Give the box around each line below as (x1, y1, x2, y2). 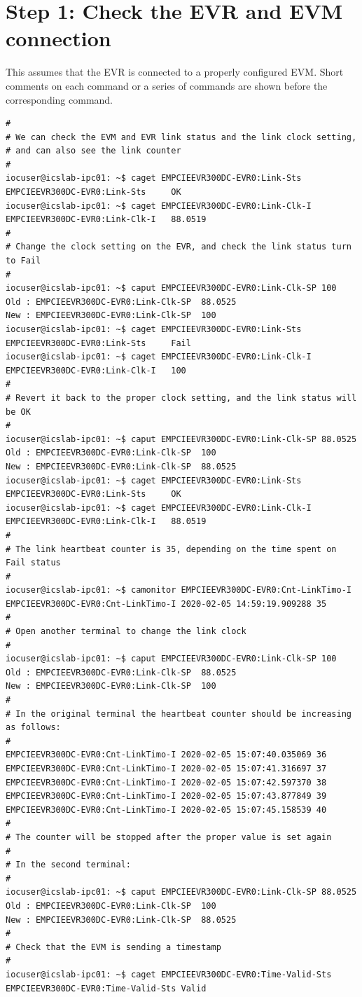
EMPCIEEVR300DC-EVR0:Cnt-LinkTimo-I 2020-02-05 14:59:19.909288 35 (6, 598, 327, 609)
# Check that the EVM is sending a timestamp (6, 942, 221, 952)
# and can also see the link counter (6, 146, 181, 156)
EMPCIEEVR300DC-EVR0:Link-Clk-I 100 (6, 365, 186, 376)
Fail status (6, 558, 61, 568)
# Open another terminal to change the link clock (6, 626, 246, 637)
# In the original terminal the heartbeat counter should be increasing (6, 708, 351, 719)
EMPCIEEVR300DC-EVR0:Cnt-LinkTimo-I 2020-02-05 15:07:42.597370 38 (6, 777, 327, 788)
